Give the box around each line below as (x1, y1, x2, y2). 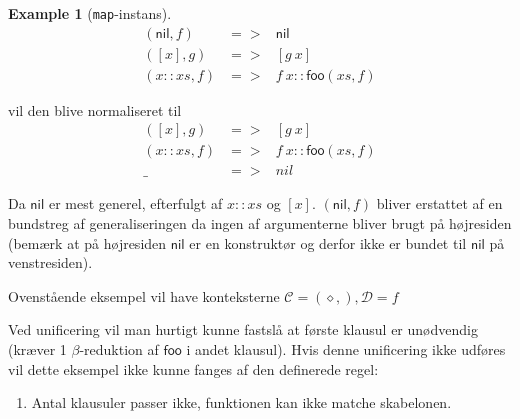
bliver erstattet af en (376, 193, 503, 214)
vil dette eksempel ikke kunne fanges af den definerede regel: (8, 358, 379, 379)
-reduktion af (79, 339, 159, 359)
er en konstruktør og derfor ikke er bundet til (189, 232, 467, 253)
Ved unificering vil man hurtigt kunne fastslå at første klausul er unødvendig (8, 319, 478, 340)
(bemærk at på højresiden (8, 232, 167, 253)
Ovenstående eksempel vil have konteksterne (8, 285, 280, 306)
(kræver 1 (8, 339, 67, 359)
